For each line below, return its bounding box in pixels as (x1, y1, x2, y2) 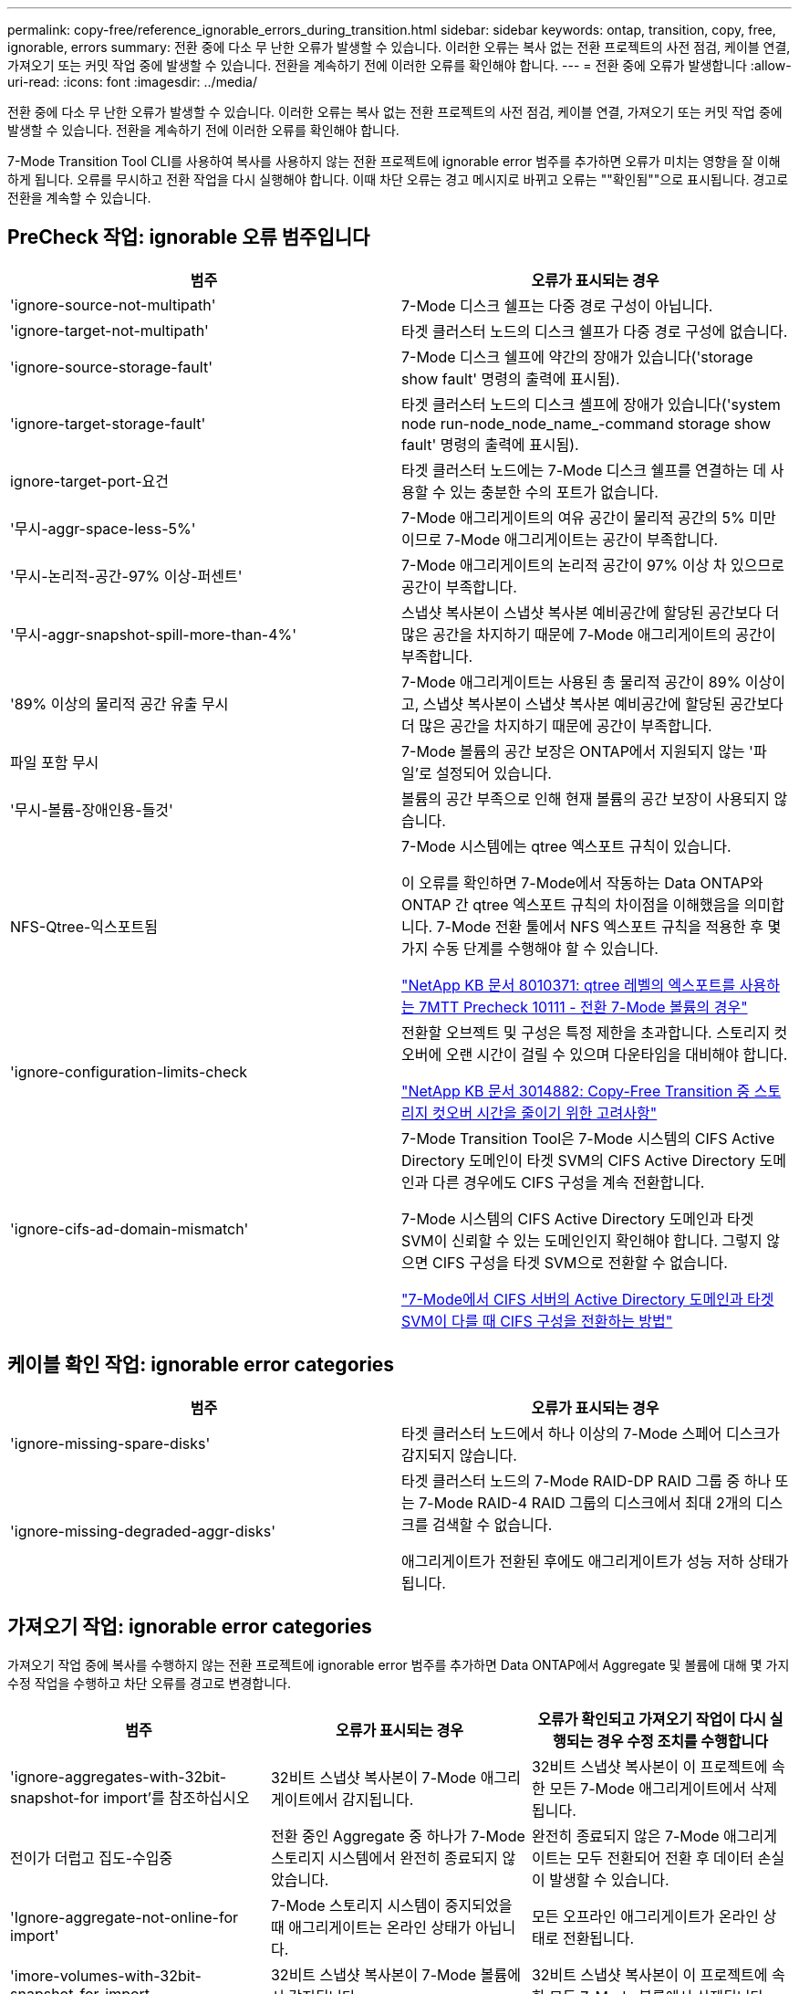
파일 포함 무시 (10, 752, 99, 771)
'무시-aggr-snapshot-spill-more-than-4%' (10, 624, 297, 644)
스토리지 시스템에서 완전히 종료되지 (270, 1848, 499, 1867)
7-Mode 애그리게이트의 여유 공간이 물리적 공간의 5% (401, 508, 745, 527)
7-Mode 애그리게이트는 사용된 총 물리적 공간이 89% (401, 672, 742, 691)
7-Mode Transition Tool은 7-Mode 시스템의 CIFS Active (401, 1128, 775, 1148)
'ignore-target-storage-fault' (10, 414, 206, 433)
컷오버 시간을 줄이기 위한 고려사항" (431, 1103, 658, 1122)
